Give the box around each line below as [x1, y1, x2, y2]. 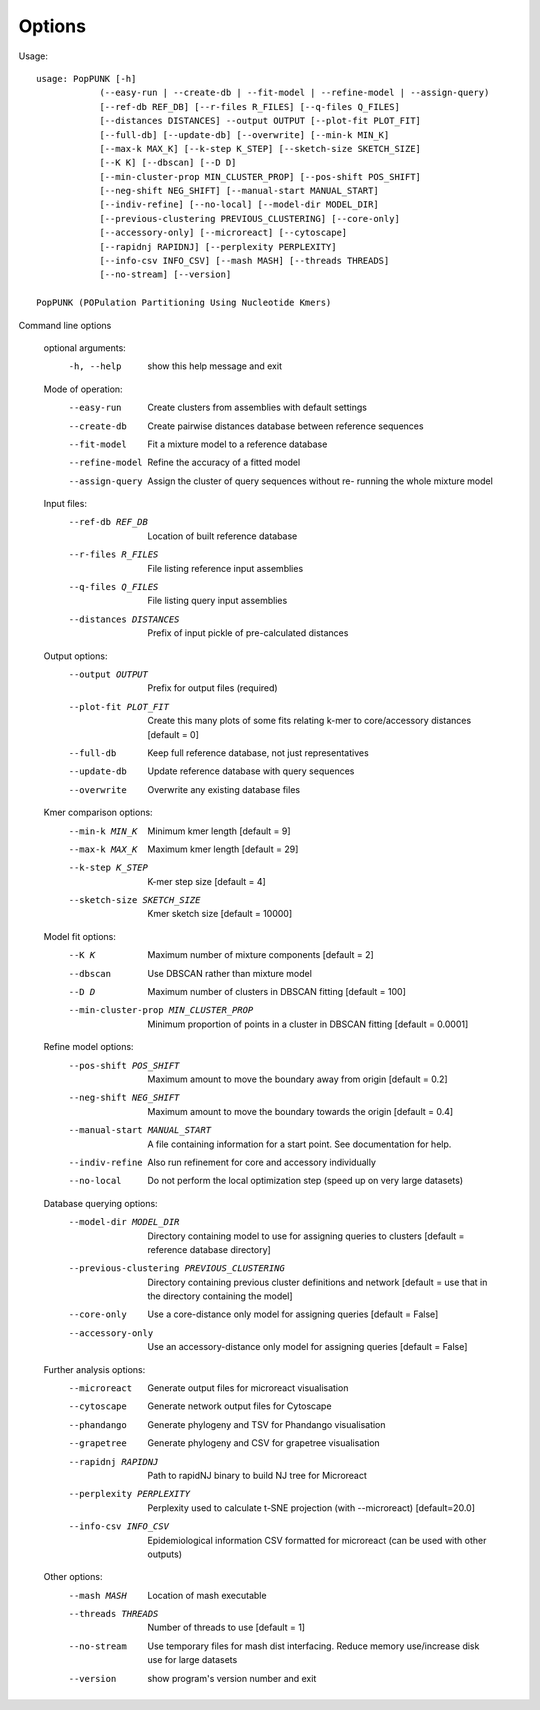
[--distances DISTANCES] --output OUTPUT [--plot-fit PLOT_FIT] [99, 115, 422, 127]
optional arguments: [43, 341, 127, 354]
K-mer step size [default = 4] [147, 875, 267, 887]
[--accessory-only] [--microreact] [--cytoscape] [99, 227, 348, 239]
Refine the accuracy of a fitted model [147, 456, 301, 469]
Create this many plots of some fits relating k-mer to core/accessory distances [147, 715, 472, 727]
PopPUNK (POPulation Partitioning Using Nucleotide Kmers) [36, 297, 332, 309]
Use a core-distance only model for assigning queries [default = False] [147, 1308, 439, 1320]
